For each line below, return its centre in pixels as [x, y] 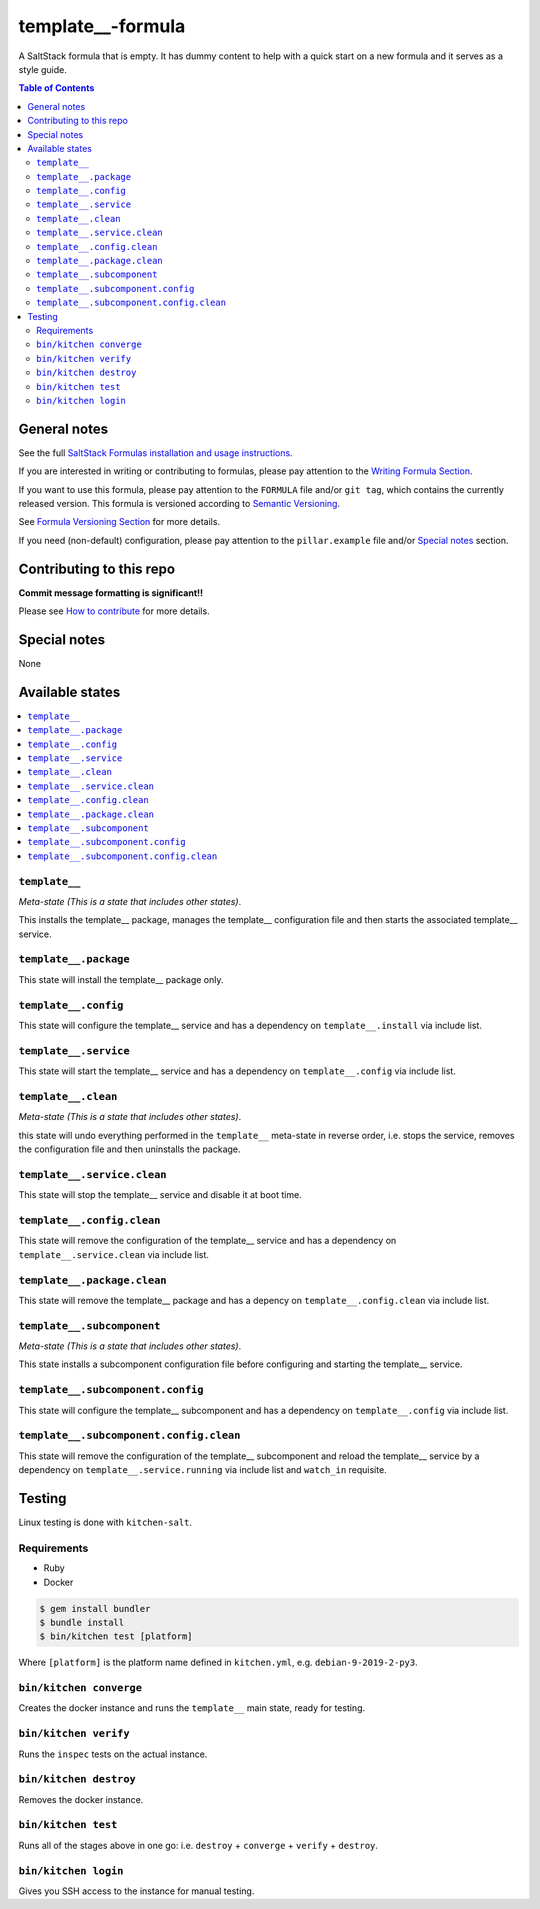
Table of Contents [56, 88]
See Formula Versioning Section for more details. [119, 522]
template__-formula [102, 26]
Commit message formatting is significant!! [111, 592]
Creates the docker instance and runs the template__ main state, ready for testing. [192, 1708]
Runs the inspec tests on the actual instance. [113, 1754]
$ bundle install [82, 1622]
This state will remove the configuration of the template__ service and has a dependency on [207, 1241]
